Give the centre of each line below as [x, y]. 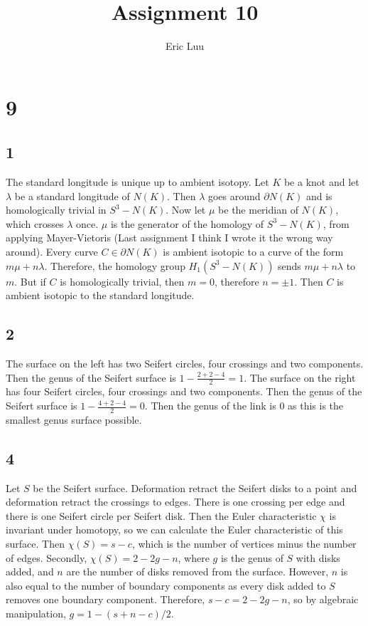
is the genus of [252, 557]
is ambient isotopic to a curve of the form [253, 252]
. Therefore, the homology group [115, 265]
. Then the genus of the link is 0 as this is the [244, 406]
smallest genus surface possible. [74, 419]
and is [319, 195]
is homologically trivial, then [122, 281]
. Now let [186, 210]
